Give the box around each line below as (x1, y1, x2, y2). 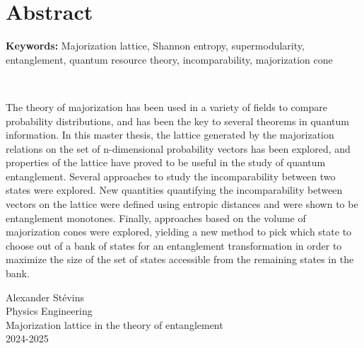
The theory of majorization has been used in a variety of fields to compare (6, 99, 327, 114)
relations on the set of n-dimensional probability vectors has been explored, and (6, 141, 351, 156)
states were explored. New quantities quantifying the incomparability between (6, 182, 343, 197)
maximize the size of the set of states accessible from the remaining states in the (6, 252, 354, 267)
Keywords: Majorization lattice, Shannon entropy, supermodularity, (6, 38, 305, 53)
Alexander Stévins (6, 289, 84, 304)
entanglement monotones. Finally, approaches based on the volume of (6, 210, 306, 225)
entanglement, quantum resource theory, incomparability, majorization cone (6, 52, 333, 66)
